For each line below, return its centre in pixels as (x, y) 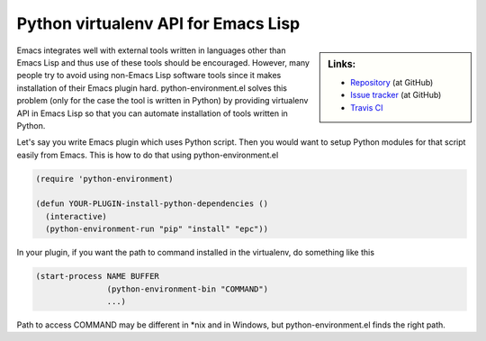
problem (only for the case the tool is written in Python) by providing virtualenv (162, 101)
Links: (342, 64)
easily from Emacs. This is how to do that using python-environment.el (148, 155)
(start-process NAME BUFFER (97, 276)
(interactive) (76, 216)
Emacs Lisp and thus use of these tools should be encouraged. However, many (163, 62)
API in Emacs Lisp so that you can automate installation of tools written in (152, 113)
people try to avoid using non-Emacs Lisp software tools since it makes (149, 76)
